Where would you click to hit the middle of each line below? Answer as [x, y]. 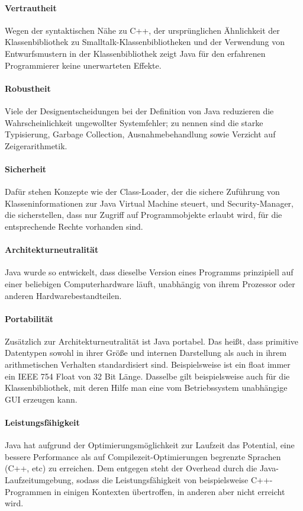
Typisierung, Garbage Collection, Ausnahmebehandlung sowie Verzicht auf [140, 134]
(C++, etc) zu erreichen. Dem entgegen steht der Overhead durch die [131, 468]
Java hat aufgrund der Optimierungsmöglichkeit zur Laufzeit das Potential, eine [150, 445]
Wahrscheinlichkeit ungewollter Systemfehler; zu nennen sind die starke [134, 122]
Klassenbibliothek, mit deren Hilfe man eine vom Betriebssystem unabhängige [146, 388]
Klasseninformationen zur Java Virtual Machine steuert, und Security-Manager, [149, 203]
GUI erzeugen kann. [41, 399]
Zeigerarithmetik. [36, 145]
